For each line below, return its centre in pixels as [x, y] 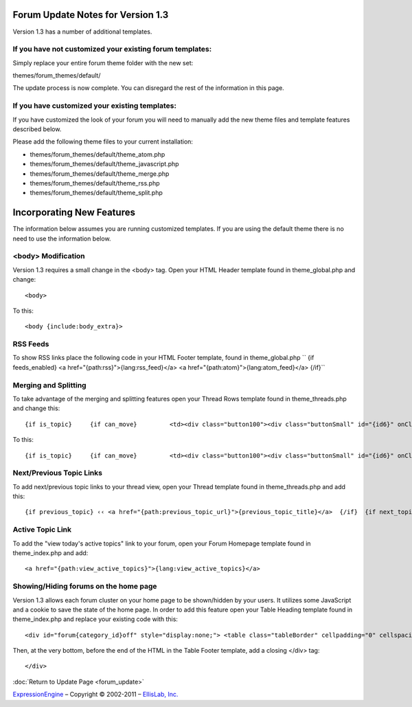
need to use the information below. [62, 238]
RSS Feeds [31, 344]
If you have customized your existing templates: [94, 106]
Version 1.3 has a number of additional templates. [82, 32]
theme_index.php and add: [50, 553]
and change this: [36, 408]
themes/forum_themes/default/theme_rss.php [95, 183]
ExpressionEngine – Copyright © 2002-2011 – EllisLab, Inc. [95, 695]
